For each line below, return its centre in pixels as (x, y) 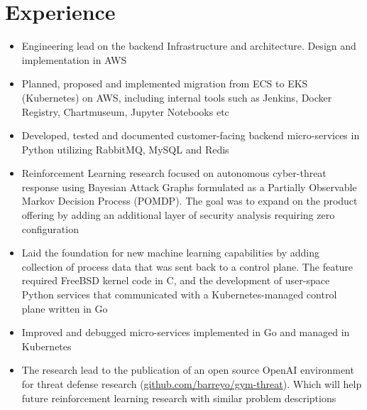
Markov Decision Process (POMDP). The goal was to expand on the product (190, 201)
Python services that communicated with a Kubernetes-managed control (179, 295)
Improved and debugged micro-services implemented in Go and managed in (186, 332)
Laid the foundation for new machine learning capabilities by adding (171, 253)
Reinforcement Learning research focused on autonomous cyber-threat (174, 173)
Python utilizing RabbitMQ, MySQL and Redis (125, 149)
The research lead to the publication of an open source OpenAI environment (188, 370)
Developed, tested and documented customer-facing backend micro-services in (191, 135)
